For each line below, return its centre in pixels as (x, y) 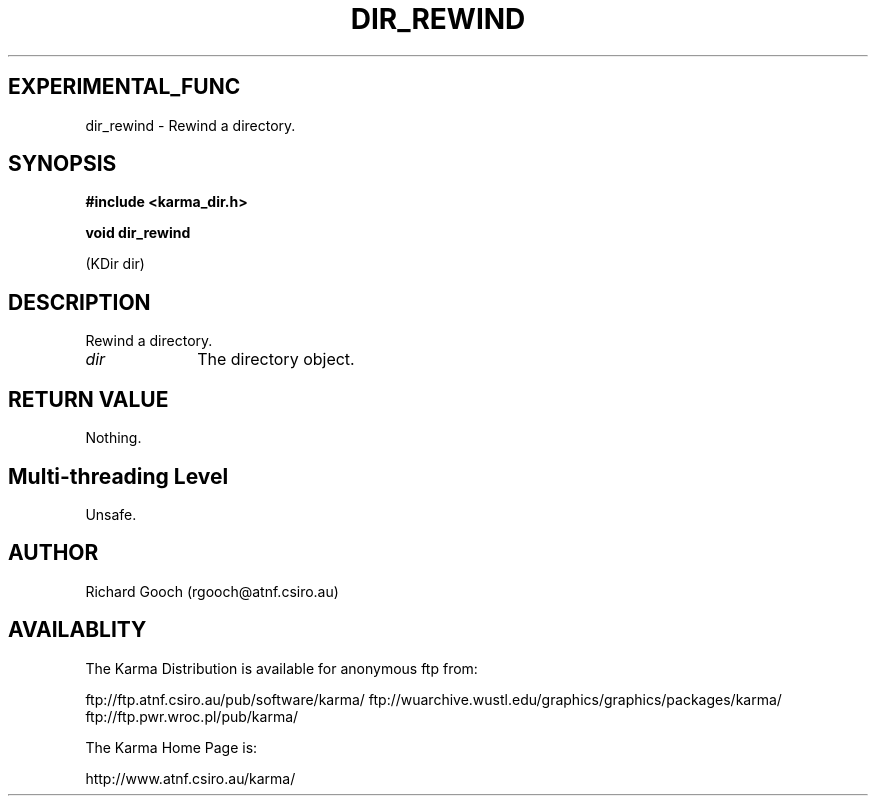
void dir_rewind (138, 233)
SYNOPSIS (62, 164)
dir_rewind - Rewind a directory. (190, 125)
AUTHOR (53, 553)
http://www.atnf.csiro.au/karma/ (190, 778)
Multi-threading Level (118, 476)
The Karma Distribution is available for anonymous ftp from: (281, 668)
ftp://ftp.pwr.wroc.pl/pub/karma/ (192, 716)
